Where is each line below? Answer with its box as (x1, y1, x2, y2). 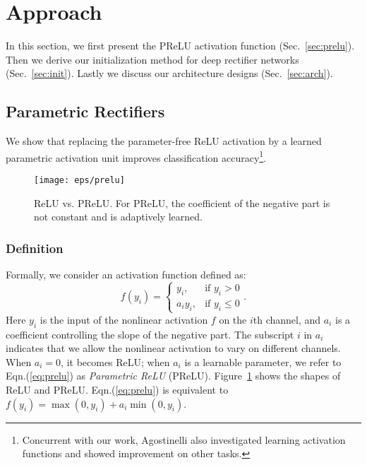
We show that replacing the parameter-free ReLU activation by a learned (6, 134, 322, 148)
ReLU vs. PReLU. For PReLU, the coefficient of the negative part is (34, 195, 330, 210)
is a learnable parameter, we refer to (184, 354, 342, 369)
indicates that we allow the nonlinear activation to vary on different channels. (6, 341, 341, 355)
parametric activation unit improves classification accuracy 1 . (6, 148, 267, 165)
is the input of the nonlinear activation (40, 312, 208, 326)
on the (219, 312, 247, 326)
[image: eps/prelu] (34, 175, 125, 185)
